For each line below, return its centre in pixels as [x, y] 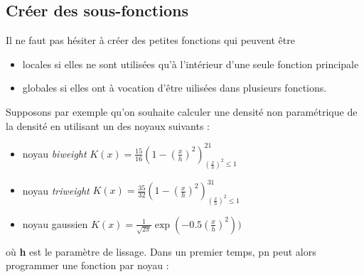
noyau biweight [54, 153]
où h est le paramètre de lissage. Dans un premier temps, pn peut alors [161, 251]
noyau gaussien [55, 223]
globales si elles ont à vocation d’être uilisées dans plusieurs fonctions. [175, 88]
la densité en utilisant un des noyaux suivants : [108, 125]
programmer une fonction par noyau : [87, 265]
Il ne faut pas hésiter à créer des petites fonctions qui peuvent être [150, 40]
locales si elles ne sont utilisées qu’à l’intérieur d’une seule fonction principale [191, 64]
